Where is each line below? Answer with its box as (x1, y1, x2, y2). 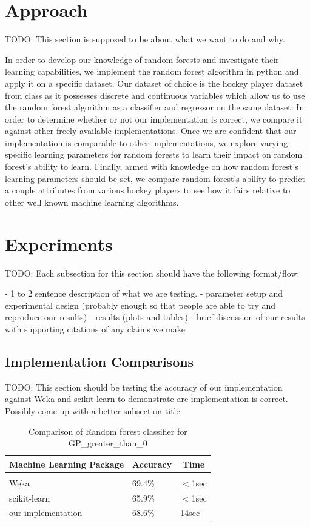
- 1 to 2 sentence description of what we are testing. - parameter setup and (5, 287, 283, 300)
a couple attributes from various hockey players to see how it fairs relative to (5, 184, 291, 196)
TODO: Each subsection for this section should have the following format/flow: (5, 266, 300, 279)
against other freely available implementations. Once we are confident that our (5, 124, 297, 137)
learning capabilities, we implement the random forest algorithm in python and (5, 65, 299, 78)
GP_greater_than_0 (68, 437, 147, 449)
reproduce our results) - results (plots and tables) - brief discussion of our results (5, 310, 305, 323)
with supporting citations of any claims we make (5, 322, 185, 335)
